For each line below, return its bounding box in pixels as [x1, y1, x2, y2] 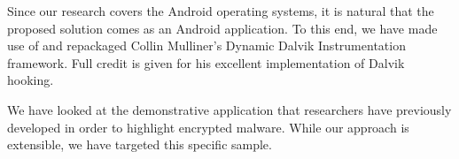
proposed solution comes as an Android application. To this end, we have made [7, 19, 438, 37]
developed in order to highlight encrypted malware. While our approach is [7, 117, 409, 136]
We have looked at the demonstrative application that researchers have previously [7, 100, 452, 118]
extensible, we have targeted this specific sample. [7, 135, 272, 154]
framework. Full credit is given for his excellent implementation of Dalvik [7, 53, 405, 72]
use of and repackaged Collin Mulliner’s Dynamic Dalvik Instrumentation [7, 36, 406, 55]
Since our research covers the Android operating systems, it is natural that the [7, 2, 434, 19]
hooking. [7, 71, 54, 89]
